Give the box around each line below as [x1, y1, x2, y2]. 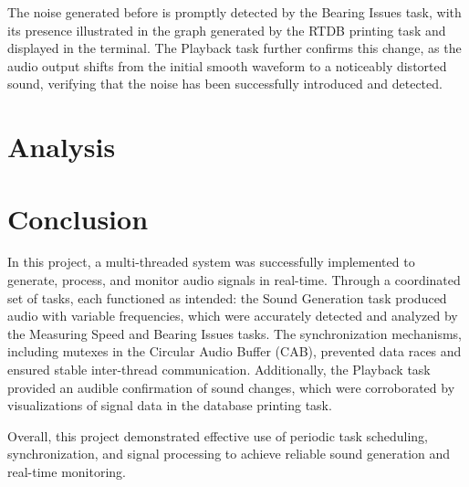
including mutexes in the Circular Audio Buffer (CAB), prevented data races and [7, 342, 462, 361]
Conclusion [7, 199, 149, 237]
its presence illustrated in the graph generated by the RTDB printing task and [7, 20, 446, 39]
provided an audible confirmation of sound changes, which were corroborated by [7, 377, 455, 397]
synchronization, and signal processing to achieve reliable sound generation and [7, 444, 451, 463]
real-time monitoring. [7, 462, 126, 481]
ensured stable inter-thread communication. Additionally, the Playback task [7, 360, 431, 379]
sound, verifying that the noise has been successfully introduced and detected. [7, 74, 443, 93]
